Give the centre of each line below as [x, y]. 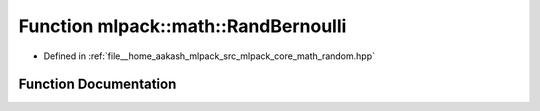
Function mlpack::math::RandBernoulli [182, 26]
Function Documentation [97, 84]
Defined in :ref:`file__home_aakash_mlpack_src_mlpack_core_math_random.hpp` [209, 56]
